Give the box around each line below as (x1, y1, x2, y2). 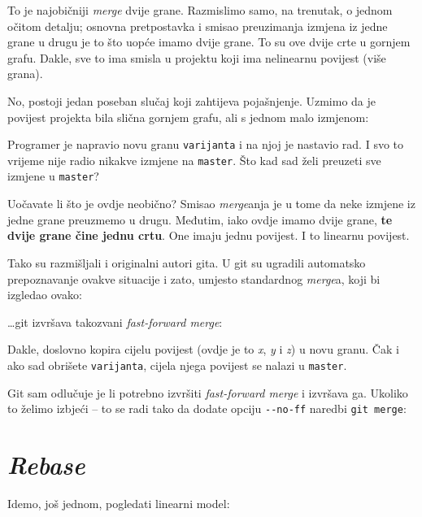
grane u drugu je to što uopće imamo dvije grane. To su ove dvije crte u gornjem (7, 33, 411, 50)
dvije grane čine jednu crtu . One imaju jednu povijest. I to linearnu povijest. (7, 227, 410, 244)
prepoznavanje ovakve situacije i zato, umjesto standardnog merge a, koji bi (7, 270, 381, 287)
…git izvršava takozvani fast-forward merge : (7, 313, 223, 330)
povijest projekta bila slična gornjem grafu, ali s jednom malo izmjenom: (7, 108, 369, 125)
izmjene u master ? (7, 167, 99, 185)
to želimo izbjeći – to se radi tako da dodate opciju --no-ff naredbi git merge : (7, 400, 407, 417)
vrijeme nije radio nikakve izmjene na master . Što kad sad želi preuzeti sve (7, 151, 381, 168)
